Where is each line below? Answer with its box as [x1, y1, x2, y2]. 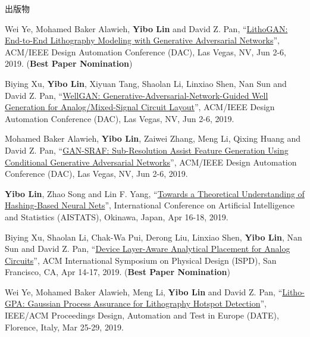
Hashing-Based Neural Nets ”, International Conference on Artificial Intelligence [5, 199, 295, 211]
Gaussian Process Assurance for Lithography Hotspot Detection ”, [27, 297, 267, 310]
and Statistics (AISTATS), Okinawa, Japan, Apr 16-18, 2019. [5, 210, 228, 223]
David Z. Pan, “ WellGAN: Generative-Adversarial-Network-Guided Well [5, 89, 268, 101]
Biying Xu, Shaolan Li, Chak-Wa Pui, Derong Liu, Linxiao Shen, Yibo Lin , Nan [5, 230, 302, 243]
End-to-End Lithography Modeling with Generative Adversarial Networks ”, [5, 34, 280, 46]
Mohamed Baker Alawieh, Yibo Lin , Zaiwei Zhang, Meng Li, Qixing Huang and [5, 132, 300, 145]
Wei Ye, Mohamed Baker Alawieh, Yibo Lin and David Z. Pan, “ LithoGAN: [5, 22, 288, 35]
